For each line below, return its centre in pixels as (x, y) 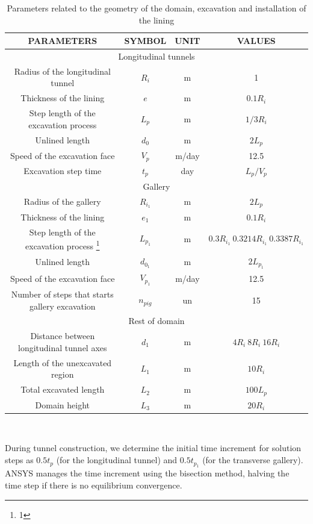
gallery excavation (62, 306)
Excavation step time (63, 171)
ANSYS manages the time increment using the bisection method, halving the (147, 473)
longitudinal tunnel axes (63, 347)
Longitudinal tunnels (156, 56)
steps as (19, 460)
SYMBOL (145, 41)
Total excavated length (63, 389)
